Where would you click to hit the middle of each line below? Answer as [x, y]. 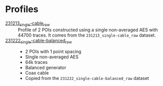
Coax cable [37, 73]
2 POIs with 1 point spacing [53, 51]
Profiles [22, 9]
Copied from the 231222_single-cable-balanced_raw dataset [87, 78]
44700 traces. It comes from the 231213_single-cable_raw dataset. [87, 35]
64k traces [36, 62]
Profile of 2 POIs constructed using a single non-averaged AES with [88, 30]
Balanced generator [46, 67]
